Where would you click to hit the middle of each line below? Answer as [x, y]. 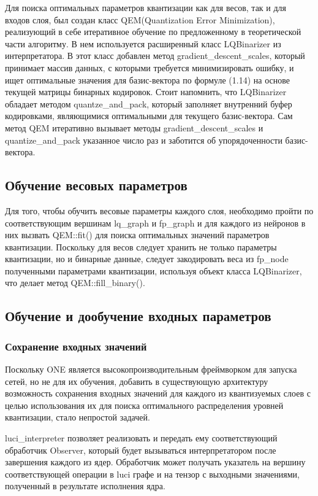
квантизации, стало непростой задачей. [78, 417]
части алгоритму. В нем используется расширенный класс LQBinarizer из [143, 43]
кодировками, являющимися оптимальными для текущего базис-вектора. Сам [149, 116]
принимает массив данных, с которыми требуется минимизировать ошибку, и [150, 67]
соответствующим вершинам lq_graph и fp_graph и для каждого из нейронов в [155, 223]
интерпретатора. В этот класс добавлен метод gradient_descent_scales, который [155, 56]
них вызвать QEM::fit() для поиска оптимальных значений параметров [137, 235]
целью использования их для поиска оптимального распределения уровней [144, 405]
